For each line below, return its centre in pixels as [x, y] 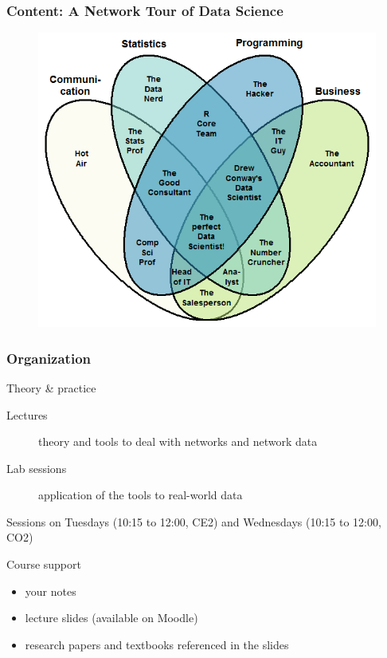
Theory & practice [51, 387]
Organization [49, 358]
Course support [44, 564]
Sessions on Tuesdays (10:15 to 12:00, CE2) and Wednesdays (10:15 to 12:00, [194, 521]
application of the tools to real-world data [141, 495]
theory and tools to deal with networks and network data [178, 441]
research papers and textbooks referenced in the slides [157, 644]
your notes [51, 591]
